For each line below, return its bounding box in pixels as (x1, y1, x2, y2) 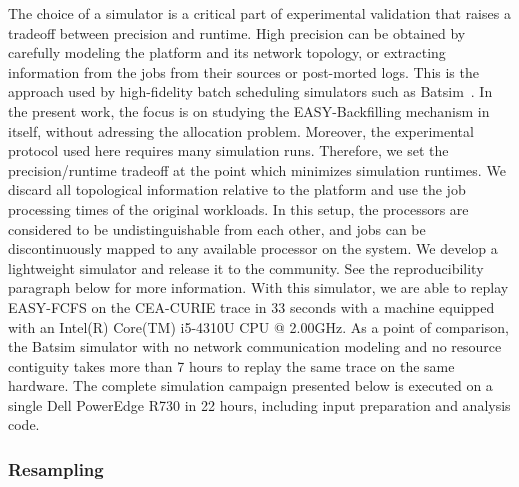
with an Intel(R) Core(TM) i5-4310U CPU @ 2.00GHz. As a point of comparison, (8, 316, 509, 337)
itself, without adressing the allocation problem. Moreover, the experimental (8, 120, 474, 141)
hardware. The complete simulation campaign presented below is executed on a (8, 375, 493, 396)
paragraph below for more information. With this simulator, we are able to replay (8, 277, 509, 298)
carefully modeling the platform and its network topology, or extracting (8, 42, 446, 63)
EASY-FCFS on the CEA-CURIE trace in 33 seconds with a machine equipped (8, 296, 495, 317)
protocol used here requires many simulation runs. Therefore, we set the (8, 140, 449, 161)
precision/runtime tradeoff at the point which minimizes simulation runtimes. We (8, 159, 506, 180)
